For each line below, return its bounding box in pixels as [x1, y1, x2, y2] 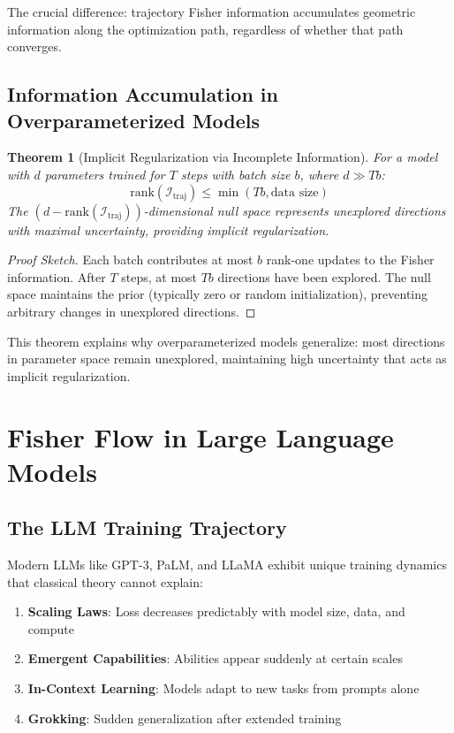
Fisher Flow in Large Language [7, 418, 394, 454]
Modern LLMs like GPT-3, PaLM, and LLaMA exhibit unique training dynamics [7, 555, 447, 574]
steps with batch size [180, 164, 291, 183]
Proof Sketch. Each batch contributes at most [7, 250, 253, 269]
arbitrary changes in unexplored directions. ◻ [7, 302, 256, 320]
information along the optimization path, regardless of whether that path [7, 19, 404, 38]
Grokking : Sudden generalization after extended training [27, 708, 342, 727]
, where [299, 164, 339, 183]
